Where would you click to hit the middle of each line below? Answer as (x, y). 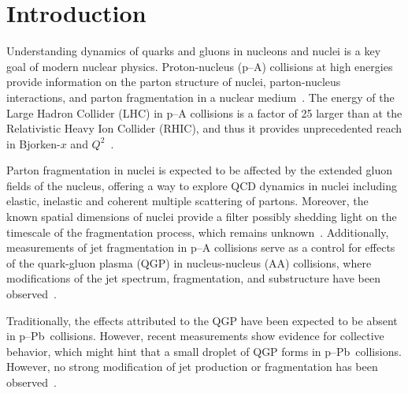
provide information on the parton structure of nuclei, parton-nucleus (174, 82)
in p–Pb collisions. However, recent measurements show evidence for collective (195, 336)
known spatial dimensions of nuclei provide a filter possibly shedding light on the (202, 217)
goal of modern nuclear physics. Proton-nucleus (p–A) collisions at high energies (200, 66)
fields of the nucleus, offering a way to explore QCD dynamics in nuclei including (202, 185)
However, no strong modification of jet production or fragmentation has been (192, 367)
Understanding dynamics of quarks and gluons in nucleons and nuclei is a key (194, 51)
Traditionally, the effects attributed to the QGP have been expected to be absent (202, 320)
